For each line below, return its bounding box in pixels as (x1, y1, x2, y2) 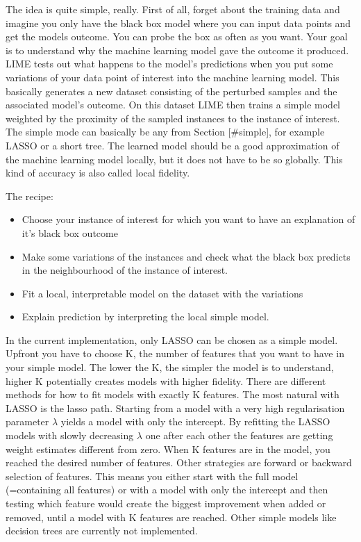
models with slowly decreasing (6, 428, 134, 443)
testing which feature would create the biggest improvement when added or (6, 496, 326, 510)
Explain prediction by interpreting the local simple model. (22, 309, 269, 324)
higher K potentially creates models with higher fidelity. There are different (6, 373, 326, 388)
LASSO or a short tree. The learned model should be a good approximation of (6, 138, 339, 152)
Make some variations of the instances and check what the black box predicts (22, 249, 351, 263)
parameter (6, 414, 49, 429)
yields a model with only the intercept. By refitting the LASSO (60, 414, 330, 429)
